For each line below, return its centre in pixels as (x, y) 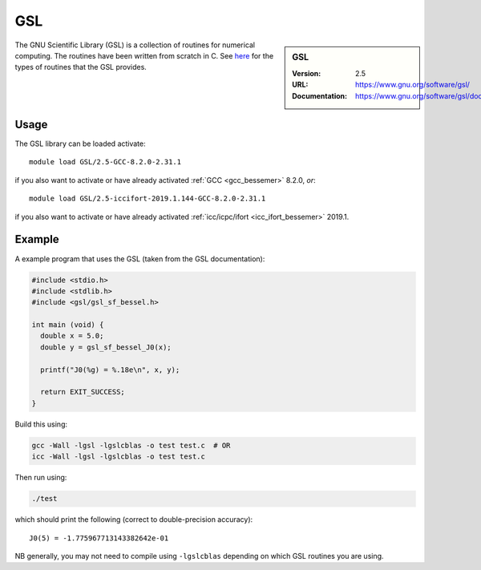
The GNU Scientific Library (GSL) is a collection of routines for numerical (135, 45)
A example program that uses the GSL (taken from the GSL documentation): (140, 259)
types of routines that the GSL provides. (81, 67)
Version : (307, 73)
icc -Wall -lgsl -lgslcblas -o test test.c (119, 457)
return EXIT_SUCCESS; (83, 392)
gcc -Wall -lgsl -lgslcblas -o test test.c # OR (131, 445)
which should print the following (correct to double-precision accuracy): (134, 519)
